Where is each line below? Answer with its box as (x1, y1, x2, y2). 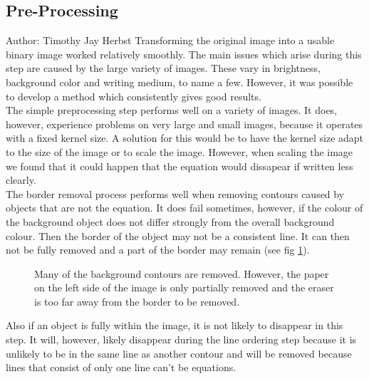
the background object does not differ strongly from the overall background (6, 214, 335, 229)
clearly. (6, 172, 36, 187)
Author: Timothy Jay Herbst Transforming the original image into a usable (6, 33, 335, 48)
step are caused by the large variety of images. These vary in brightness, (6, 61, 321, 76)
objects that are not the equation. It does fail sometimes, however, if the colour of (6, 200, 363, 215)
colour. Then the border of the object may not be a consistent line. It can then (6, 228, 350, 243)
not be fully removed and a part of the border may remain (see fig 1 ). (6, 242, 310, 257)
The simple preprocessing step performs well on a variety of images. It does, (6, 103, 338, 118)
